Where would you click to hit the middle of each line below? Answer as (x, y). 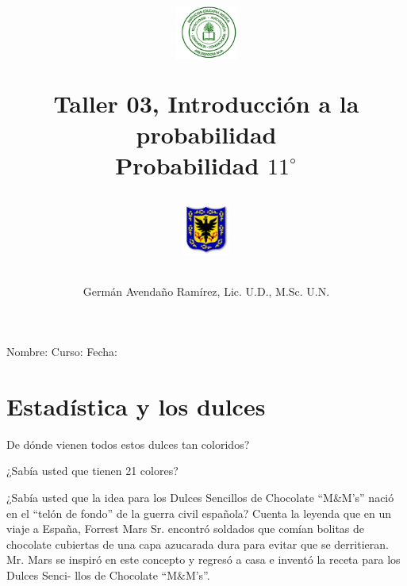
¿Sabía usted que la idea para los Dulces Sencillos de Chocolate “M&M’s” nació (200, 497)
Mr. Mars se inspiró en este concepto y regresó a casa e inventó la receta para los (203, 559)
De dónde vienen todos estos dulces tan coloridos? (128, 444)
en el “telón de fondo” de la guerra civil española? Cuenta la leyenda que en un (199, 513)
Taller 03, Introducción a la (206, 103)
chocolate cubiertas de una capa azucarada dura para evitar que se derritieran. (198, 544)
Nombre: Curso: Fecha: (62, 351)
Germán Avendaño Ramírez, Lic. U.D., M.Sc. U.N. (206, 291)
